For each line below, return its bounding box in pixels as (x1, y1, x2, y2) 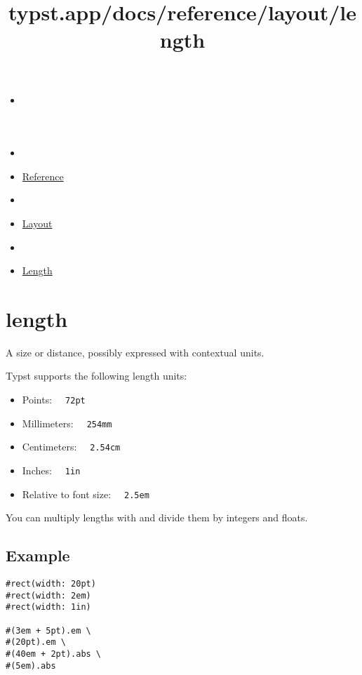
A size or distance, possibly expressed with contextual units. (6, 345, 264, 359)
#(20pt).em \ (6, 637, 66, 648)
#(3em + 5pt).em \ (6, 625, 91, 636)
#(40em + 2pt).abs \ (6, 649, 102, 660)
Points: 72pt (22, 392, 86, 407)
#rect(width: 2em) (6, 590, 91, 601)
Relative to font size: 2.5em (22, 486, 149, 501)
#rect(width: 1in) (6, 602, 91, 613)
